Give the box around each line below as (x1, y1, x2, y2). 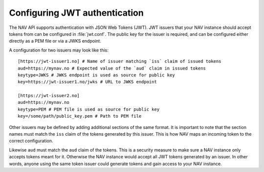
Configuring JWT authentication (9, 7, 144, 18)
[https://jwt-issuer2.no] (18, 93, 80, 98)
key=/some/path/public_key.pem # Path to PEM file (18, 113, 142, 119)
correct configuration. (9, 138, 53, 144)
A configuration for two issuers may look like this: (9, 47, 109, 53)
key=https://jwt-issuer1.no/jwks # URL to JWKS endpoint (18, 79, 157, 85)
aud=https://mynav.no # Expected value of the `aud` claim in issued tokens (18, 65, 206, 71)
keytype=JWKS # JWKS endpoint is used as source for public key (18, 72, 176, 78)
